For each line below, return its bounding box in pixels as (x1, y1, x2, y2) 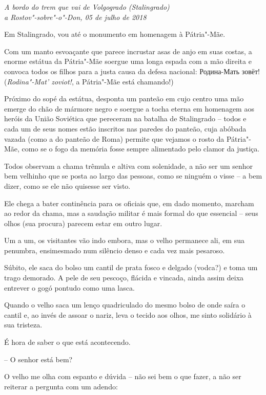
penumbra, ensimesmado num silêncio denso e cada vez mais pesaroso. (4, 245, 225, 255)
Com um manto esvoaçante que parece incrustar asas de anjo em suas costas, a (4, 46, 252, 56)
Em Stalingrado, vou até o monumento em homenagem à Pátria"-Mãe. (4, 29, 226, 39)
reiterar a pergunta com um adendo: (4, 381, 118, 391)
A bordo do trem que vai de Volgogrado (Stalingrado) (4, 2, 170, 12)
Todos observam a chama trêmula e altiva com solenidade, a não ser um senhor (4, 160, 253, 171)
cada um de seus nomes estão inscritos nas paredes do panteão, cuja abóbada (4, 123, 247, 134)
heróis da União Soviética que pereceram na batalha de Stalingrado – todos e (4, 113, 247, 124)
